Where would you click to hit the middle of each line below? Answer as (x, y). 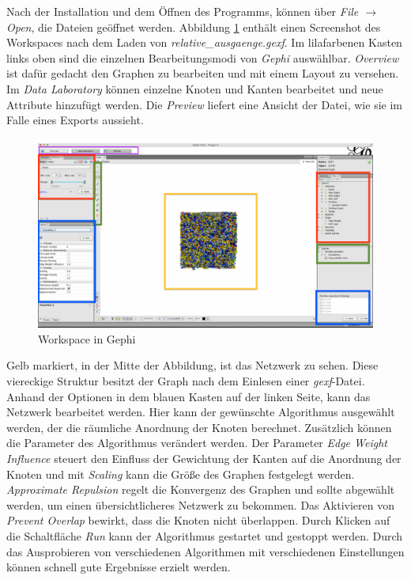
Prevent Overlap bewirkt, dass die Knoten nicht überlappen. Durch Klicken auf (198, 520)
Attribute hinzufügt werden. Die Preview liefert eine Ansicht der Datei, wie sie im (204, 104)
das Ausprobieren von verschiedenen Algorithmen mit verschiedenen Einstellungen (205, 551)
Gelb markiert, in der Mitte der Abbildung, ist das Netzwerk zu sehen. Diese (192, 365)
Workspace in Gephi (87, 338)
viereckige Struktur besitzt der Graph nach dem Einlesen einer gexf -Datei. (186, 381)
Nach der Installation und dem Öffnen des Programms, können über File (183, 11)
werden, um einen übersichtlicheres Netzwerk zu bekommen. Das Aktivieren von (200, 504)
